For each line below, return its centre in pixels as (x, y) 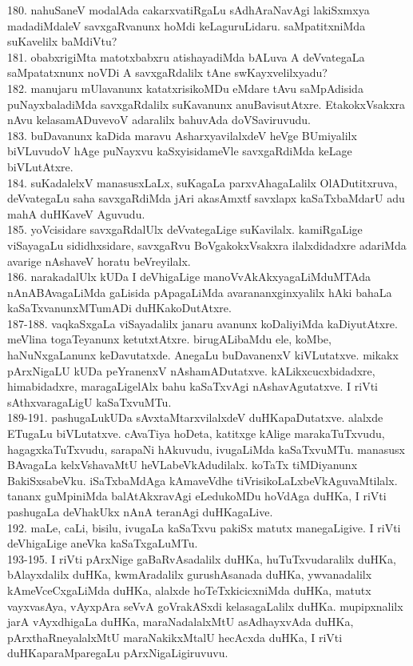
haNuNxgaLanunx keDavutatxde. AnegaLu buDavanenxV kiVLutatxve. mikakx (203, 355)
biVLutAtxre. (40, 166)
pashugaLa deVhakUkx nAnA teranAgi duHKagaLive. (140, 512)
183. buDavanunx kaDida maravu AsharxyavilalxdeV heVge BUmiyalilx (182, 135)
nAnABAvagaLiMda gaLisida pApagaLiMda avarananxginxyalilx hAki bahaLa (200, 292)
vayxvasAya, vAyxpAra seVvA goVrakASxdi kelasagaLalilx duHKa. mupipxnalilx (205, 606)
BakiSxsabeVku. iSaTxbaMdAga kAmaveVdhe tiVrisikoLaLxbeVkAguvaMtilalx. (203, 480)
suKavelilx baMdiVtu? (62, 41)
